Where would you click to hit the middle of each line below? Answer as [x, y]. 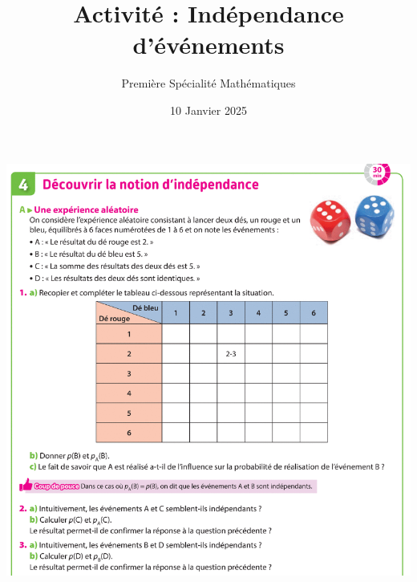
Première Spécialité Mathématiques [208, 83]
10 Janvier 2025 [208, 110]
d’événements [208, 45]
